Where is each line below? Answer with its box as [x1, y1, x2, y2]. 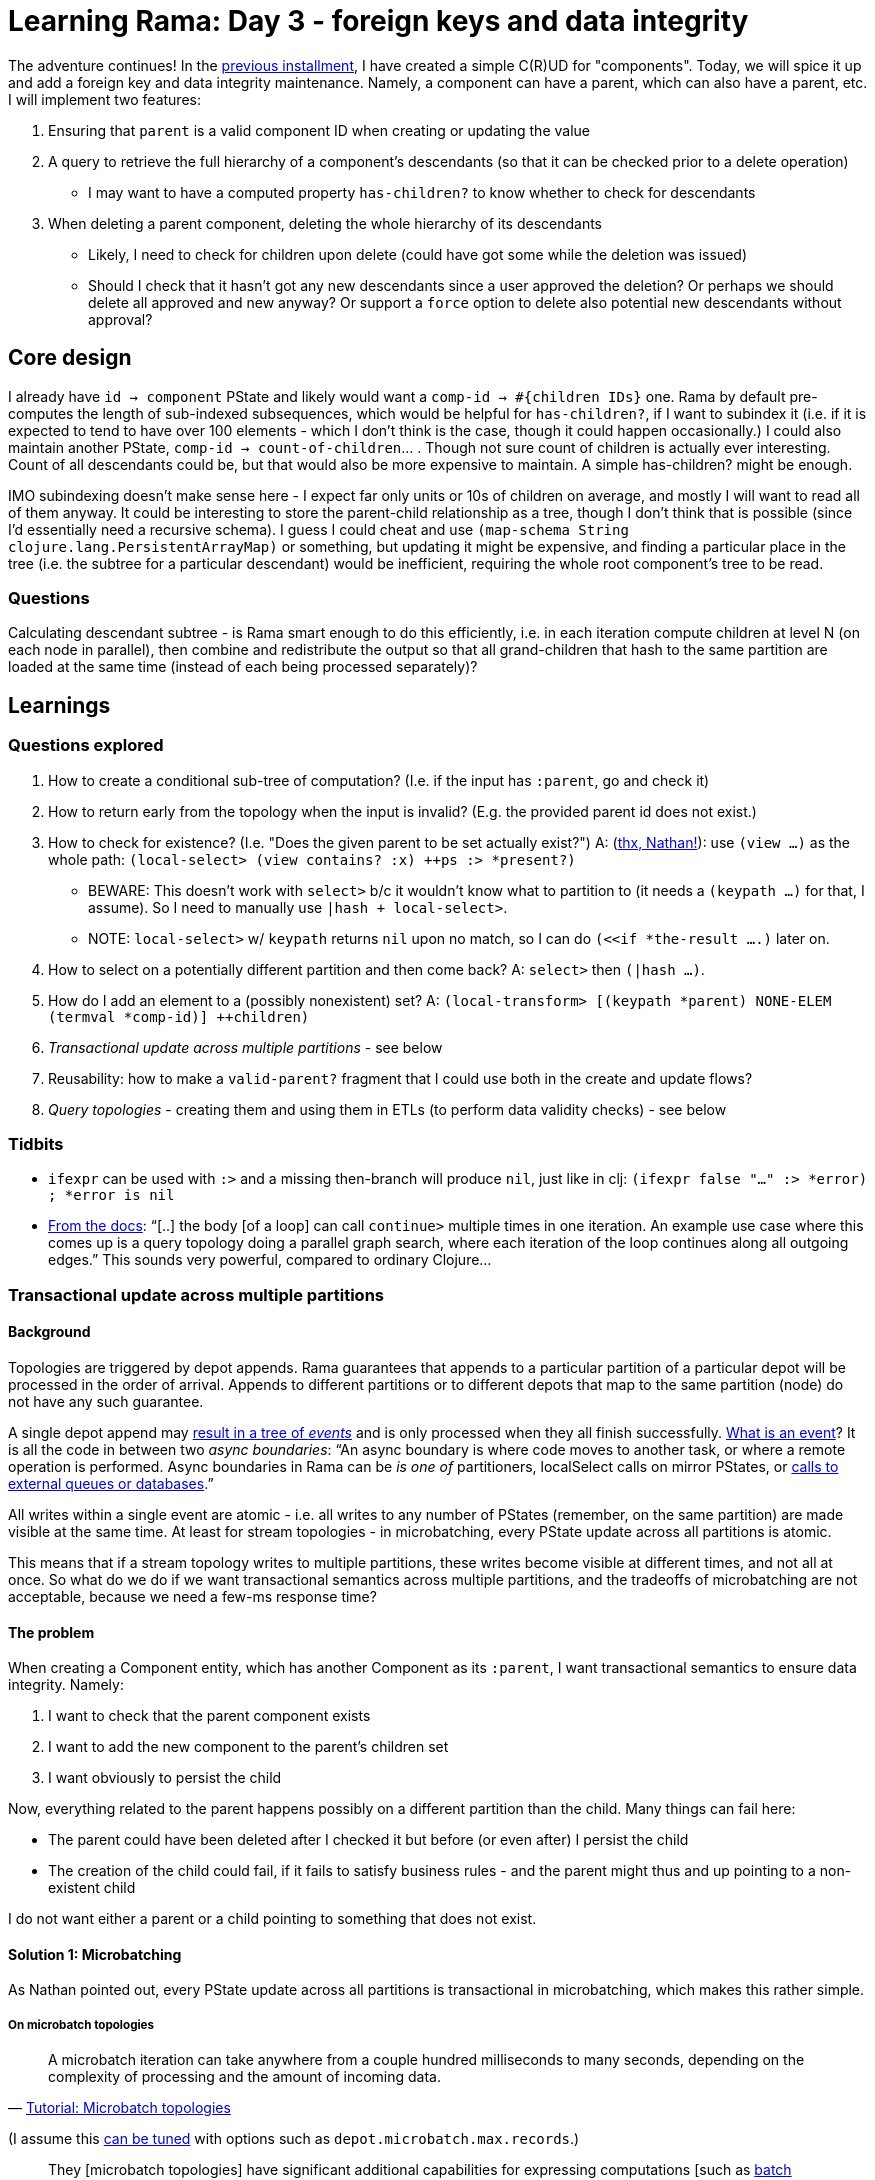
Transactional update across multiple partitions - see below [48, 1038, 443, 1056]
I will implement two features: [8, 90, 201, 108]
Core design [8, 345, 132, 371]
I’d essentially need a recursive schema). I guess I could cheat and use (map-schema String [8, 520, 629, 538]
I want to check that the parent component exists [48, 1707, 371, 1725]
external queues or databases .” [8, 1474, 214, 1492]
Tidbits [8, 1133, 64, 1154]
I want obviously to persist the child [48, 1769, 282, 1787]
